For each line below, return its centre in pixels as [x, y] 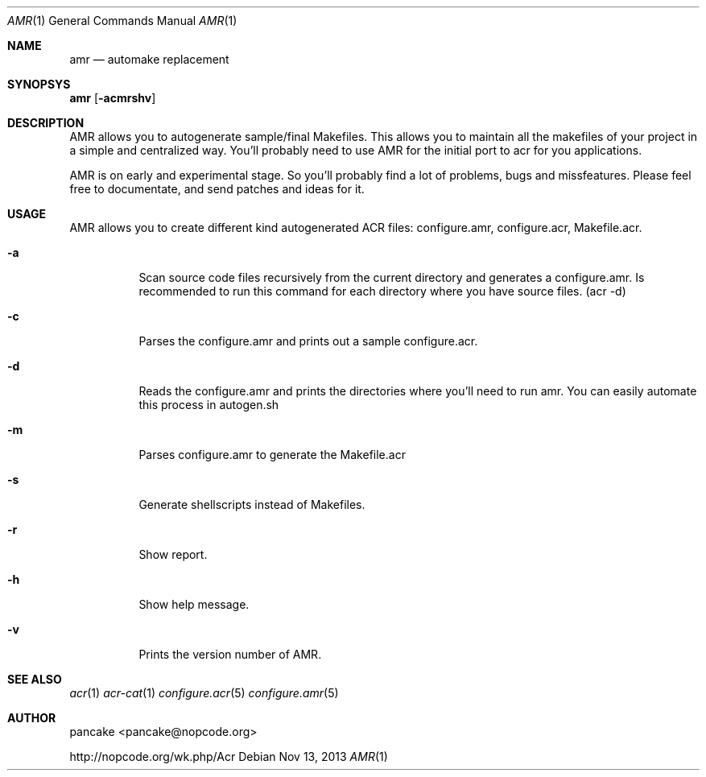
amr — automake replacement [149, 59]
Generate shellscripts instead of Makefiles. [252, 504]
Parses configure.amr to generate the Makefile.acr [272, 455]
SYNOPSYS [39, 84]
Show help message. [194, 604]
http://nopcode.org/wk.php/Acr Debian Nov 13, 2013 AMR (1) [229, 756]
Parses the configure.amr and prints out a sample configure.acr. [308, 341]
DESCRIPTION [46, 123]
